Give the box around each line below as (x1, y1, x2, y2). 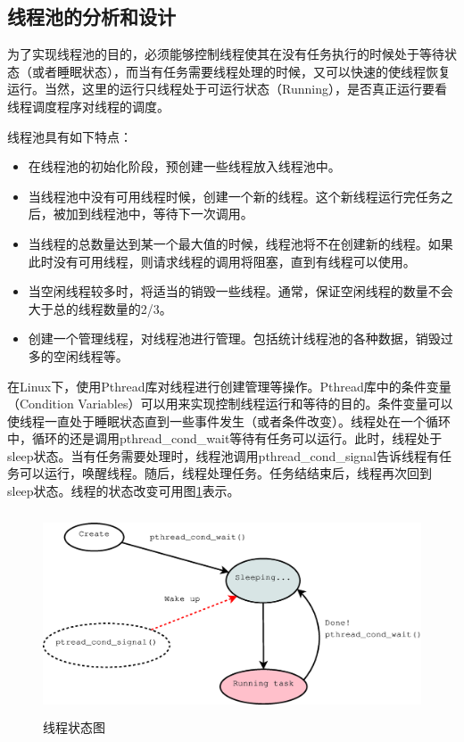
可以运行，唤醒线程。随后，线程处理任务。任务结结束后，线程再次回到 (19, 464, 432, 482)
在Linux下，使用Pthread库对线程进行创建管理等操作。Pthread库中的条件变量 (7, 376, 452, 395)
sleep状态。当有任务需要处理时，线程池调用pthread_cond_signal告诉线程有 (7, 446, 439, 465)
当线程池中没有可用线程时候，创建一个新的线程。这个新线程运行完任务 (28, 186, 441, 205)
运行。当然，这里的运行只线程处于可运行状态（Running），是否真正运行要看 (7, 79, 447, 98)
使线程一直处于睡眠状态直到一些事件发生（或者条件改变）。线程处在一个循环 (7, 411, 451, 430)
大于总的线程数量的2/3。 (28, 299, 172, 317)
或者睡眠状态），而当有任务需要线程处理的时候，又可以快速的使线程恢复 (31, 62, 451, 80)
